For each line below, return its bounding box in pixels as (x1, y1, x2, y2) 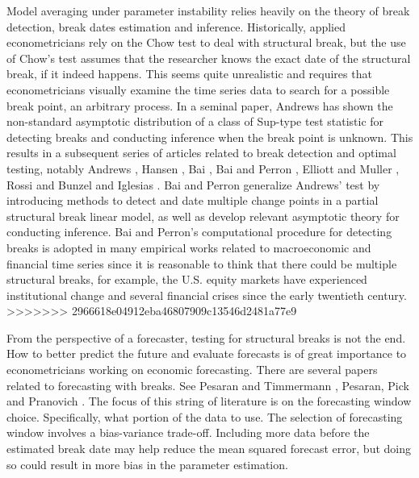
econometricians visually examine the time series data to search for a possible (6, 81, 390, 98)
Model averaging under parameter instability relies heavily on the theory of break (6, 2, 410, 19)
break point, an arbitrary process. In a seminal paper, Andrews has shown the (6, 97, 393, 114)
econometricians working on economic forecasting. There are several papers (6, 361, 378, 378)
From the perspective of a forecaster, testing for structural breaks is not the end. (6, 329, 406, 346)
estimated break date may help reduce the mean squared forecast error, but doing (6, 440, 411, 457)
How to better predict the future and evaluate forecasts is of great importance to (6, 345, 407, 362)
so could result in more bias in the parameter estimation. (6, 455, 288, 472)
